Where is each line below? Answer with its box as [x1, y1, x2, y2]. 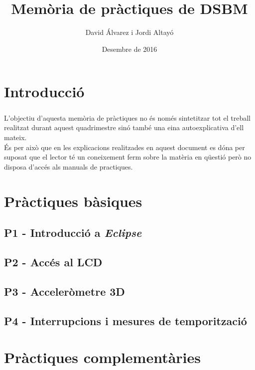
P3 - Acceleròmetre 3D [4, 283, 125, 299]
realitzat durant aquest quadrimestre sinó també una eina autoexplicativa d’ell [4, 122, 244, 133]
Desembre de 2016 [102, 43, 157, 54]
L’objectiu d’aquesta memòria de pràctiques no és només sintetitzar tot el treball [4, 112, 251, 123]
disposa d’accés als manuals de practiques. [4, 161, 133, 172]
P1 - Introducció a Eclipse [4, 225, 142, 240]
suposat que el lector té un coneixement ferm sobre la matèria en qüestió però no [4, 152, 252, 162]
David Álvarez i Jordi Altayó [85, 27, 174, 37]
